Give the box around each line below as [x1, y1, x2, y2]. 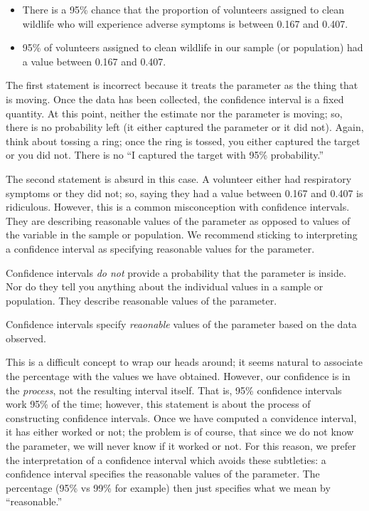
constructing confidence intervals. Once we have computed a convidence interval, [6, 410, 357, 425]
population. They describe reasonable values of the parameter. [6, 293, 277, 307]
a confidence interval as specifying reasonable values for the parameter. [6, 241, 315, 255]
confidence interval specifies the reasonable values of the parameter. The [6, 466, 320, 481]
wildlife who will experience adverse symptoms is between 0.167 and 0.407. [22, 16, 348, 31]
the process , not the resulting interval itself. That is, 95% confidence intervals [6, 382, 342, 397]
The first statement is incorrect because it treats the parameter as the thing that [6, 78, 358, 93]
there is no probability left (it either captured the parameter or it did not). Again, [6, 120, 364, 135]
